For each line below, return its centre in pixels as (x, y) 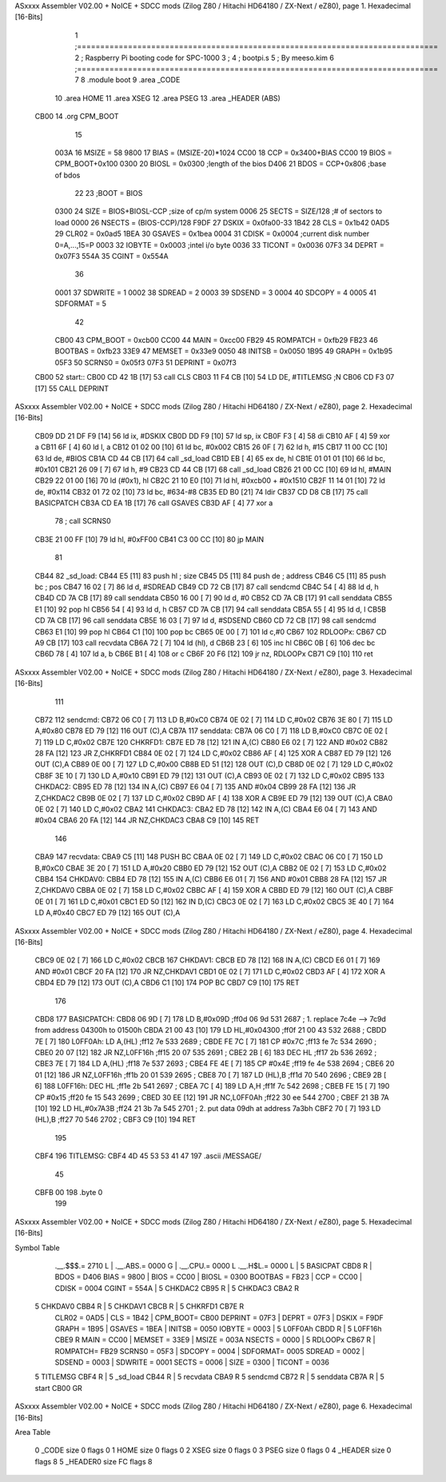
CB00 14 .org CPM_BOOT (77, 117)
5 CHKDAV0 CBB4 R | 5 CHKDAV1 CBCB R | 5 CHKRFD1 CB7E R (139, 1306)
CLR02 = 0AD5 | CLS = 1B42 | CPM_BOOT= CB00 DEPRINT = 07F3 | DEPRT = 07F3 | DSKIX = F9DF (219, 1317)
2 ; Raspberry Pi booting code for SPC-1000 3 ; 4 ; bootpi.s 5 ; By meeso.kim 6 (205, 58)
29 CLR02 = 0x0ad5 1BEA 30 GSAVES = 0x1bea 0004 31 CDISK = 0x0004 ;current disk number (212, 234)
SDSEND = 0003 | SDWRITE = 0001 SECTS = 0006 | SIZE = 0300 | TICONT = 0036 (192, 1362)
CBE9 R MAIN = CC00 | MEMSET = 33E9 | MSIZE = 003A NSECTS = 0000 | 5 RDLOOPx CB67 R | (215, 1340)
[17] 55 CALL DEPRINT (72, 388)
